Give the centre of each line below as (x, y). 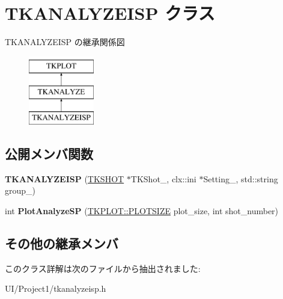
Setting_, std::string (241, 178)
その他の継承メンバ (62, 243)
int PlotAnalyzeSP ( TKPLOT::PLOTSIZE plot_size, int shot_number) (142, 211)
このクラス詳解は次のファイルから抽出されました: (103, 268)
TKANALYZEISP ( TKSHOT (65, 178)
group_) (20, 190)
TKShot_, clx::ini (163, 178)
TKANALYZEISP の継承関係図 (65, 42)
